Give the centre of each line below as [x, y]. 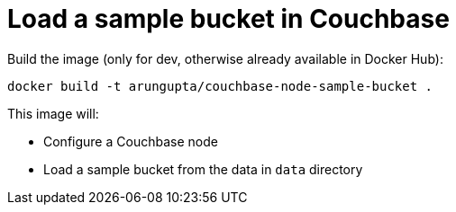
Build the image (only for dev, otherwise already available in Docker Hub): [225, 58]
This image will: [53, 113]
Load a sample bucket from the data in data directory [203, 169]
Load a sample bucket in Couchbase [228, 19]
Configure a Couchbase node [131, 141]
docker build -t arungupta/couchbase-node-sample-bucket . [220, 86]
